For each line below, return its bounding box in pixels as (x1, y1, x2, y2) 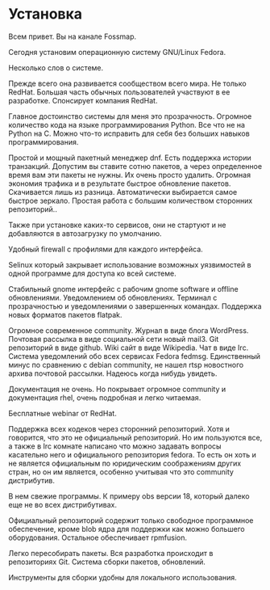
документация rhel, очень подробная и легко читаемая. (8, 393, 201, 402)
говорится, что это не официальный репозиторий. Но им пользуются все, (8, 432, 263, 442)
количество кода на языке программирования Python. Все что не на (8, 120, 246, 129)
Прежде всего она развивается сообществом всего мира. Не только (8, 78, 247, 88)
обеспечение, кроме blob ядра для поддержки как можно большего (8, 524, 245, 533)
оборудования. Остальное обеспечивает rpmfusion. (8, 533, 188, 542)
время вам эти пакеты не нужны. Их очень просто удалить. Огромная (8, 170, 251, 179)
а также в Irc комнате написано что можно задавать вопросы (8, 441, 222, 451)
